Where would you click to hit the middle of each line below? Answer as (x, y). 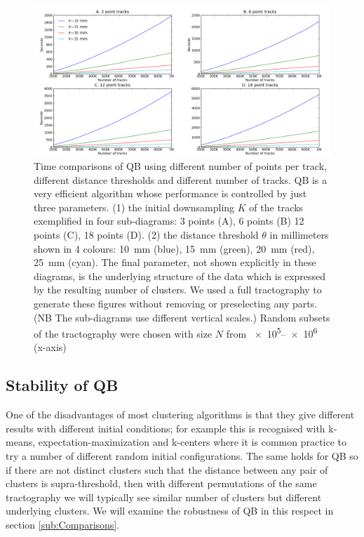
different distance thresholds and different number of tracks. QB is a (181, 179)
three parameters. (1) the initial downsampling (134, 207)
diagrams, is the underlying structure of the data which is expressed (180, 276)
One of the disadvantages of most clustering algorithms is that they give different (180, 415)
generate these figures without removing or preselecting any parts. (176, 304)
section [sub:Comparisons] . (63, 524)
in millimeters (299, 235)
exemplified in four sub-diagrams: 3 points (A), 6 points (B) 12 (169, 221)
